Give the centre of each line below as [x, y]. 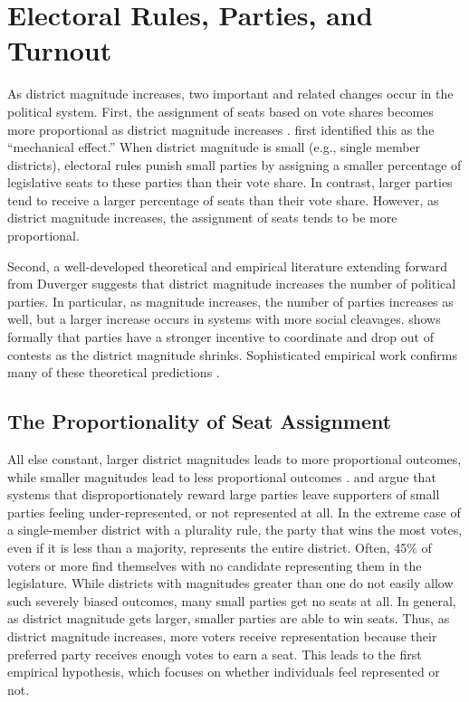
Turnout [60, 50]
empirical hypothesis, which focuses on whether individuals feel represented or [224, 672]
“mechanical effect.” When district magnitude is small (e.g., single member [214, 147]
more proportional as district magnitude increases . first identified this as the [221, 129]
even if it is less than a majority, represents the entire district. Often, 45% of [220, 547]
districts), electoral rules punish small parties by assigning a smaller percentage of [234, 164]
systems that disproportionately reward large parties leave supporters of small [224, 494]
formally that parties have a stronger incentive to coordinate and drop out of [220, 337]
